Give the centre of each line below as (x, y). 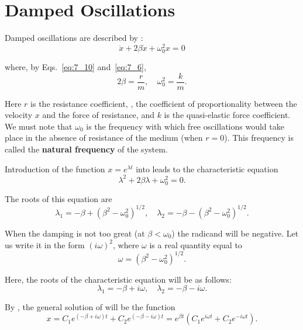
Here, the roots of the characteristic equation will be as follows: (118, 279)
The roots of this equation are (58, 198)
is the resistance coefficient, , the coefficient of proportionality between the (164, 103)
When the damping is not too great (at (75, 233)
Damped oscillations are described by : (74, 38)
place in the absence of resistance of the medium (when (104, 138)
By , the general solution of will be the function (90, 307)
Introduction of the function (55, 169)
